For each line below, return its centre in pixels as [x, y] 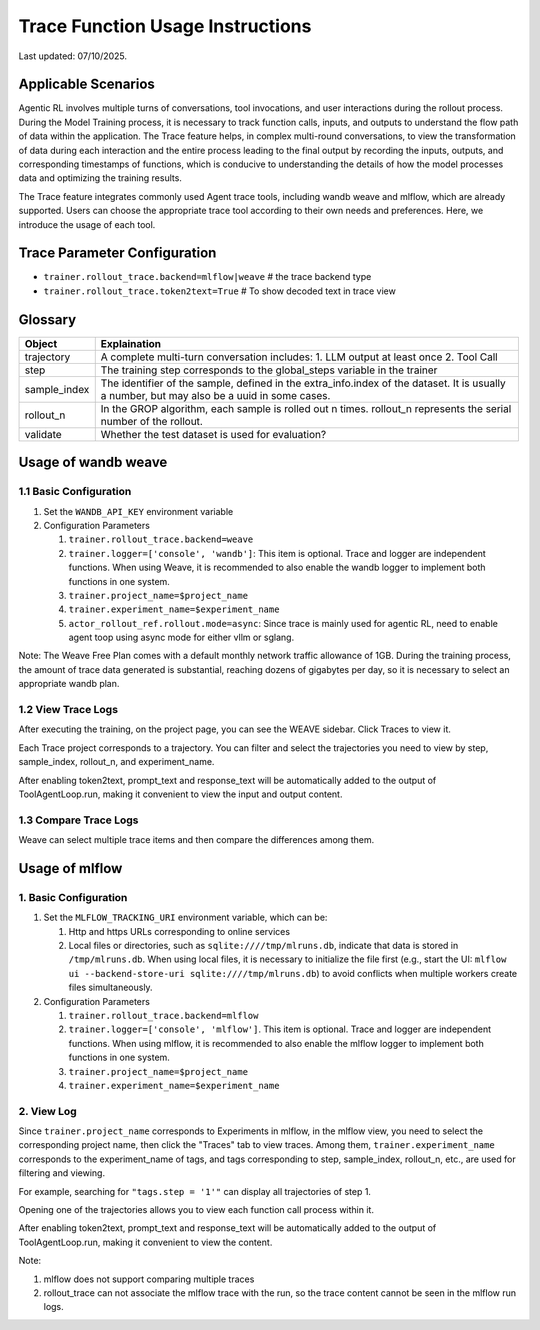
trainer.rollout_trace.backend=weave [161, 539]
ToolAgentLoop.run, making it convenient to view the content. [145, 1242]
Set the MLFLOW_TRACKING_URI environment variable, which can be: [185, 917]
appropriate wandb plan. [69, 684]
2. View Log [47, 1111]
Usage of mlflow [70, 868]
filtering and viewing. [61, 1173]
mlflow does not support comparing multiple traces [149, 1279]
